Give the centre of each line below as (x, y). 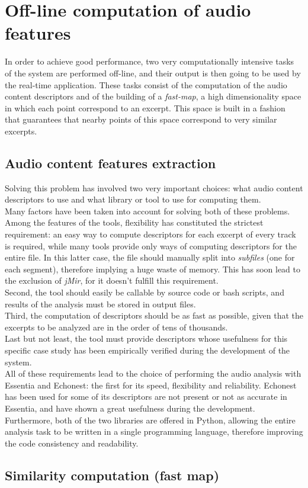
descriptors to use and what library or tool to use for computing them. (133, 199)
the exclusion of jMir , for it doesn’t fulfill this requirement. (112, 280)
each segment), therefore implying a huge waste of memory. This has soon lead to (153, 269)
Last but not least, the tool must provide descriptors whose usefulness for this (146, 338)
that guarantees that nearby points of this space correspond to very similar (141, 119)
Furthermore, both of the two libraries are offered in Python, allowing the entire (150, 420)
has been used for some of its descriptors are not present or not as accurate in (146, 396)
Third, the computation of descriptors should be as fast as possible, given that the (154, 315)
